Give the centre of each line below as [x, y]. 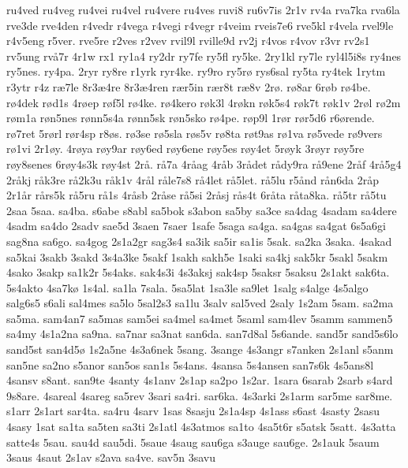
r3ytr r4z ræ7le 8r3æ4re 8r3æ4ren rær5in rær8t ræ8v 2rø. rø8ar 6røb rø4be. [189, 86]
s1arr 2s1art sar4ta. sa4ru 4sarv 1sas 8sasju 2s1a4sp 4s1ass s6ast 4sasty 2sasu [193, 411]
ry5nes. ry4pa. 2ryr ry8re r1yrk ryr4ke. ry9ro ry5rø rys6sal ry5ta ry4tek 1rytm [196, 71]
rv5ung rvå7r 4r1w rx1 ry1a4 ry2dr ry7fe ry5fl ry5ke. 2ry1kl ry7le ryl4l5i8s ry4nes [204, 56]
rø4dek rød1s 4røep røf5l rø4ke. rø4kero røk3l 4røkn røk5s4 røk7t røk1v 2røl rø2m [204, 102]
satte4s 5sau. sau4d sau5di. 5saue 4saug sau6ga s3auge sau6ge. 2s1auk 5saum [193, 442]
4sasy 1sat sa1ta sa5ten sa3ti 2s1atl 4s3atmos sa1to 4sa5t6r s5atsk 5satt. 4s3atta [201, 427]
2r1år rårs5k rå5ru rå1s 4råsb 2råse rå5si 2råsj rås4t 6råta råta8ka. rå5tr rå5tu [197, 195]
